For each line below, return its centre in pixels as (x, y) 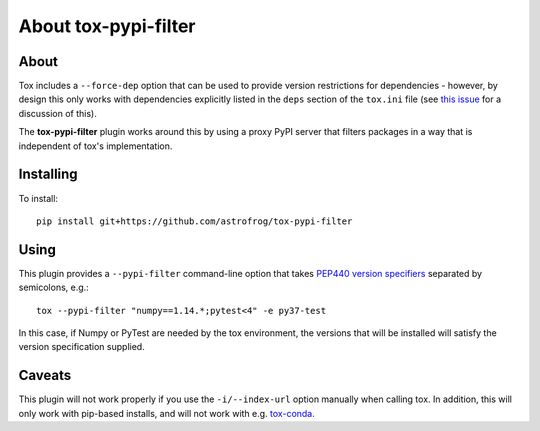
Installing (48, 174)
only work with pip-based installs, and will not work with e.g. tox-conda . (166, 413)
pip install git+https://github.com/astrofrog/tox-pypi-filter (194, 221)
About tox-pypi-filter (107, 26)
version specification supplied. (81, 347)
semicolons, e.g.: (53, 287)
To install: (38, 198)
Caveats (45, 375)
